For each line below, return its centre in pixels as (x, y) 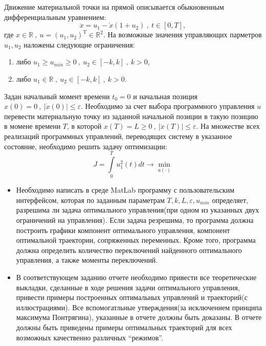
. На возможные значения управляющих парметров (182, 34)
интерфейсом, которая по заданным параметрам (90, 200)
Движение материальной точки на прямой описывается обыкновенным (114, 7)
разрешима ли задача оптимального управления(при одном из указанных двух (138, 210)
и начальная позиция (165, 96)
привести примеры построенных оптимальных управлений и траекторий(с (132, 297)
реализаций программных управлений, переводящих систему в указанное (118, 136)
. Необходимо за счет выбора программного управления (168, 106)
